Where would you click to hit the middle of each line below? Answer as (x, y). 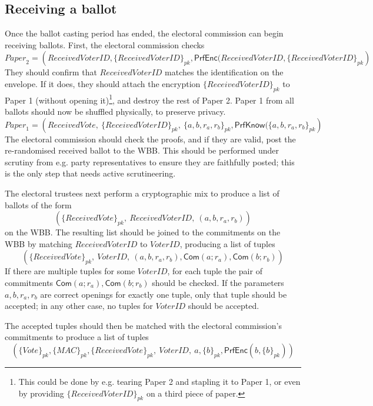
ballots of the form (38, 204)
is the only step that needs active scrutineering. (90, 173)
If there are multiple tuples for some (70, 271)
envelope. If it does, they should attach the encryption (103, 83)
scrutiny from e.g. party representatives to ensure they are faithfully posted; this (150, 162)
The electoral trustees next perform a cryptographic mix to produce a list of (142, 193)
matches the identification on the (224, 72)
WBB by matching (39, 243)
